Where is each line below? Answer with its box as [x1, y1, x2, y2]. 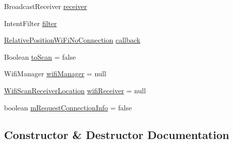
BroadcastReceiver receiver [4, 1, 87, 11]
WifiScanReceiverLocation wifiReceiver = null [4, 85, 146, 95]
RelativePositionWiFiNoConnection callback [4, 35, 141, 45]
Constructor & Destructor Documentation [4, 126, 229, 142]
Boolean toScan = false [4, 51, 76, 62]
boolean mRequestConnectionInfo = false [4, 102, 132, 112]
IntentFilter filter [4, 18, 57, 28]
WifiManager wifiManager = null [4, 68, 106, 79]
